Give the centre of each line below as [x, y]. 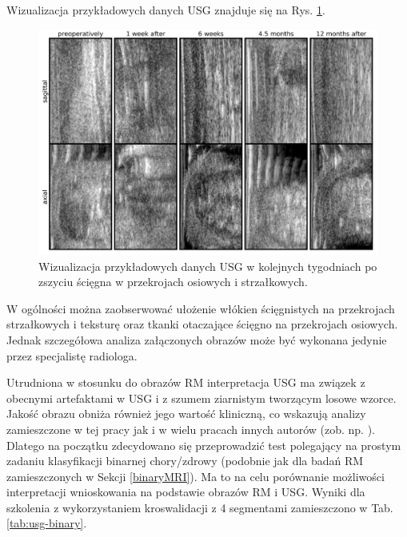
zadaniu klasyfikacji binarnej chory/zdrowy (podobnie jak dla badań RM [185, 461]
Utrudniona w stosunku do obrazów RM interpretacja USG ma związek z [186, 382]
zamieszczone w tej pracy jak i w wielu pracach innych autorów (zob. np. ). [191, 429]
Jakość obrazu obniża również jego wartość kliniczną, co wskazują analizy [186, 414]
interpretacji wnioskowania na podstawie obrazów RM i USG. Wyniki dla [186, 492]
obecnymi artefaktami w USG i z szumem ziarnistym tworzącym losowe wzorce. [202, 398]
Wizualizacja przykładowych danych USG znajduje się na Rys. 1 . [166, 10]
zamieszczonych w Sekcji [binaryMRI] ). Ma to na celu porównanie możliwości [196, 476]
